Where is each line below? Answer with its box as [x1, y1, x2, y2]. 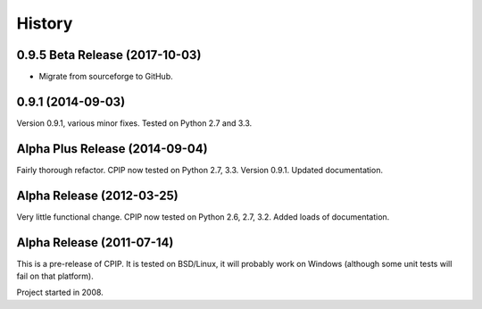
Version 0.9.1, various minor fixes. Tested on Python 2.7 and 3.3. [16, 117, 253, 129]
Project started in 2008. [16, 287, 104, 298]
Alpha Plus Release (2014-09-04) [16, 141, 209, 156]
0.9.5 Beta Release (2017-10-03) [16, 47, 202, 63]
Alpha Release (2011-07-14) [16, 235, 174, 250]
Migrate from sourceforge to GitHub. [38, 71, 173, 82]
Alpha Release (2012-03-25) [16, 188, 179, 203]
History [16, 13, 73, 33]
